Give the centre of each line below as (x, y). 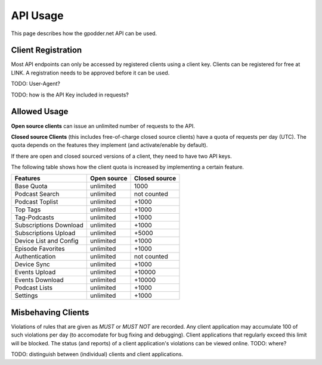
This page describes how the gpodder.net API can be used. (84, 33)
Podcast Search (37, 194)
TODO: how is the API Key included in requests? (70, 95)
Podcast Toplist (36, 202)
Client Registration (47, 50)
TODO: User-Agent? (36, 84)
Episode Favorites (40, 249)
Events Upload (35, 272)
